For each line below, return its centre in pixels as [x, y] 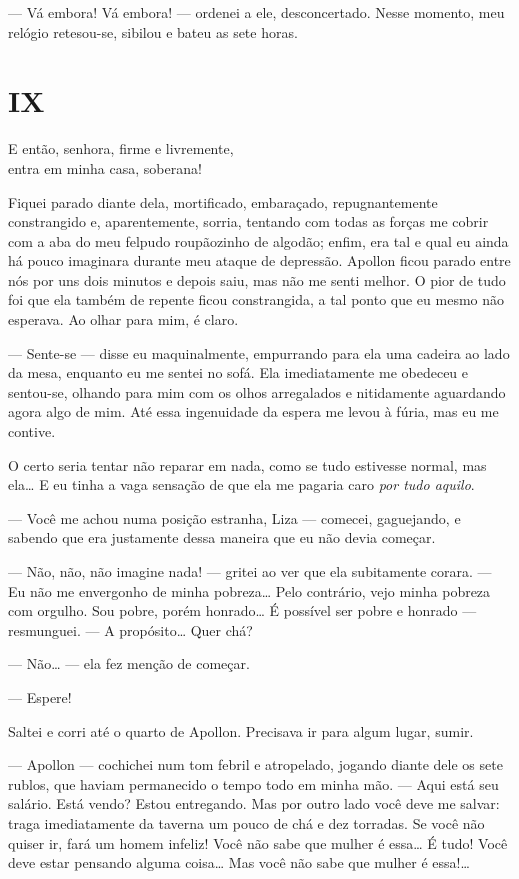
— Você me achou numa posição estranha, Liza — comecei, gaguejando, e [234, 517]
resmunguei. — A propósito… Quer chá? [130, 629]
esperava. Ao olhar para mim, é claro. [123, 319]
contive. [32, 431]
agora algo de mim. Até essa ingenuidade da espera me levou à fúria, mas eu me [253, 411]
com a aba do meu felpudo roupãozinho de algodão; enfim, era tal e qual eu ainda [258, 240]
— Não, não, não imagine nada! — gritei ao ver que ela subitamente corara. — [250, 571]
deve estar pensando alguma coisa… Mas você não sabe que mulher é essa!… [239, 862]
